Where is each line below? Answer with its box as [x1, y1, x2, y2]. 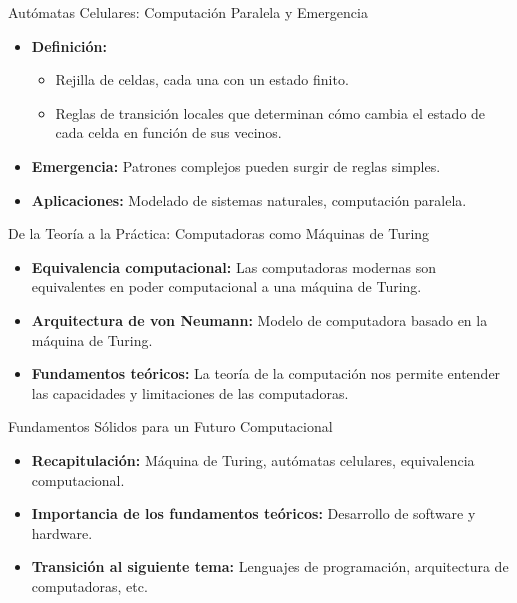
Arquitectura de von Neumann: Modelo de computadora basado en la [31, 309, 488, 330]
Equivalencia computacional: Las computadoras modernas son [31, 256, 437, 277]
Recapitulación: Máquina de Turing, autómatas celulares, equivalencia [31, 449, 475, 470]
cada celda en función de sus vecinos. [55, 122, 282, 143]
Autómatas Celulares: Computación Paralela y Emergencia [8, 2, 368, 22]
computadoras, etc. [31, 575, 148, 596]
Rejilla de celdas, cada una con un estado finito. [55, 69, 349, 90]
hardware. [31, 522, 93, 543]
